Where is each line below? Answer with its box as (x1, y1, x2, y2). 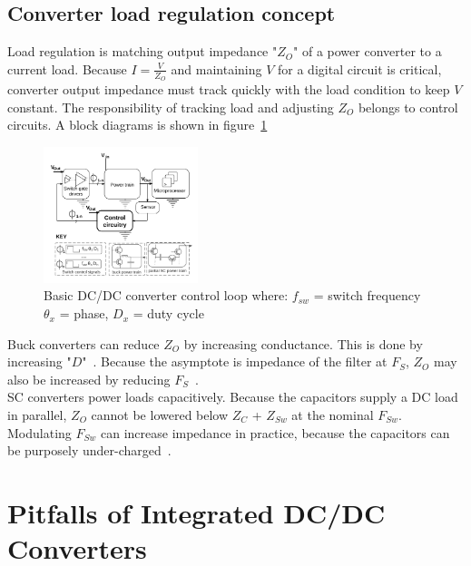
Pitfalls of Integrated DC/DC (7, 493, 386, 531)
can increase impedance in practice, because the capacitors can (100, 423, 450, 442)
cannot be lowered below (91, 405, 229, 424)
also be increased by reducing (7, 369, 171, 388)
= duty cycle (132, 304, 204, 323)
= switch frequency (313, 286, 421, 305)
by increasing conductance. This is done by (183, 334, 423, 353)
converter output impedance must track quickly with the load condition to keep (7, 80, 450, 99)
